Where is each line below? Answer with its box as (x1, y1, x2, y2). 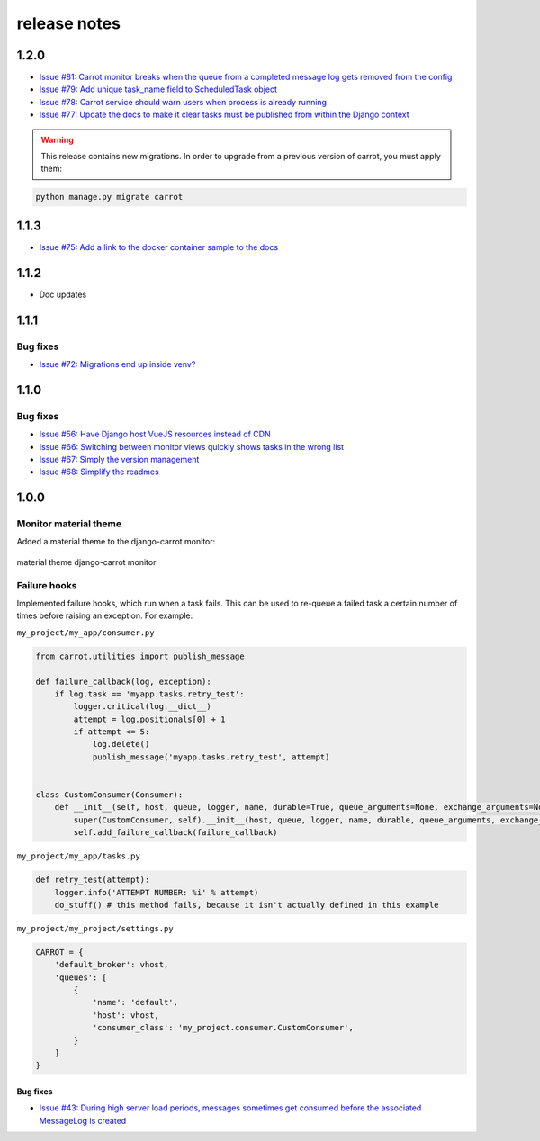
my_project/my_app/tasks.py (16, 851, 141, 861)
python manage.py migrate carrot (35, 192, 184, 202)
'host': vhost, (92, 1010, 159, 1020)
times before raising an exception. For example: (16, 610, 193, 621)
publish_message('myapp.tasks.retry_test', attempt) (92, 751, 330, 762)
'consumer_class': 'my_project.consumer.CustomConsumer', (92, 1022, 355, 1033)
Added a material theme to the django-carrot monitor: (16, 536, 216, 547)
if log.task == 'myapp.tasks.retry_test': (54, 688, 245, 699)
